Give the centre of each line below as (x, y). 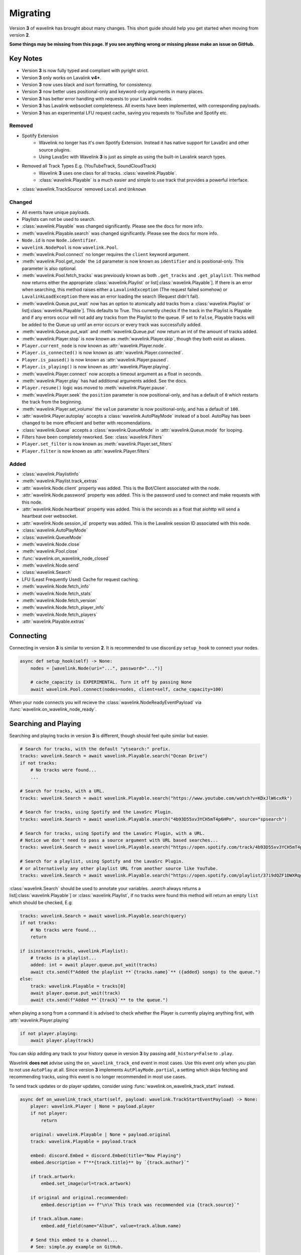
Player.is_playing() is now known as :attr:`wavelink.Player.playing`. (96, 367)
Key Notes (26, 58)
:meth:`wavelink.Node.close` (51, 544)
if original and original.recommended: (80, 1198)
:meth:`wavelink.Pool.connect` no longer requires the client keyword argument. (106, 254)
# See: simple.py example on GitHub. (77, 1247)
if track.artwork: (53, 1176)
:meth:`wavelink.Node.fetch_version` (59, 600)
